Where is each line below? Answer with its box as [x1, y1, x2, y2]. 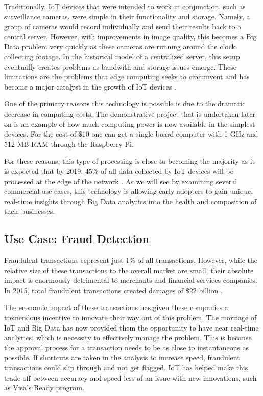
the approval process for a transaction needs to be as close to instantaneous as [4, 342, 249, 353]
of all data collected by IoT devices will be [101, 165, 233, 176]
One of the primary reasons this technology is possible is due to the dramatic [4, 98, 246, 109]
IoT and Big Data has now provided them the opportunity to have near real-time [4, 322, 259, 333]
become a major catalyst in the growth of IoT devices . [4, 81, 176, 92]
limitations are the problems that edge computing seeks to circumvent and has [4, 71, 250, 82]
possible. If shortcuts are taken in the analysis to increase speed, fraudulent [4, 352, 240, 363]
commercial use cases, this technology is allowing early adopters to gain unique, [4, 186, 253, 196]
